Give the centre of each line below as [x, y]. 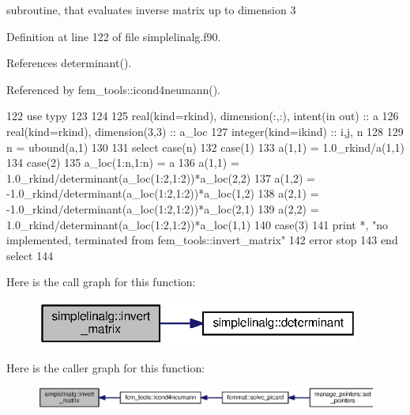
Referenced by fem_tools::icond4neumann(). [113, 89]
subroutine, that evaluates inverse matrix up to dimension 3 [151, 9]
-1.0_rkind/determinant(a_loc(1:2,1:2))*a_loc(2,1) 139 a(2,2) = [163, 208]
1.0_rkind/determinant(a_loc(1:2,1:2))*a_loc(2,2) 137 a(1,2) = [161, 177]
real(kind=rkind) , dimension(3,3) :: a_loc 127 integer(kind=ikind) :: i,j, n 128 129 [205, 131]
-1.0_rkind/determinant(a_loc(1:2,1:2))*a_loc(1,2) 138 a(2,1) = [163, 193]
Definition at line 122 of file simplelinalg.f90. [114, 36]
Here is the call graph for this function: [101, 282]
